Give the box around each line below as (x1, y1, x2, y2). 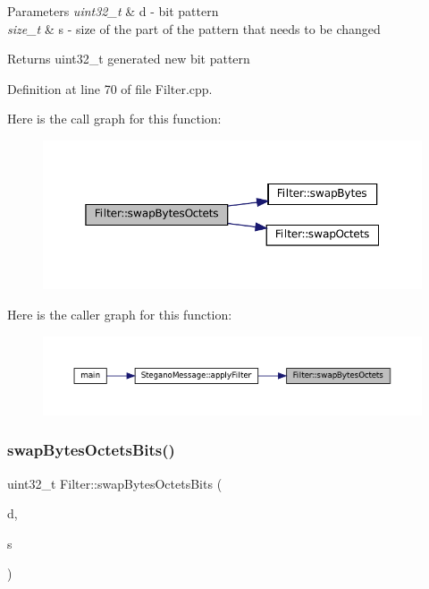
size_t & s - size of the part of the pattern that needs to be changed (7, 19, 381, 38)
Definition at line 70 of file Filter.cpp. (7, 79, 213, 98)
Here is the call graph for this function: (7, 109, 222, 128)
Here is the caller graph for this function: (7, 304, 232, 323)
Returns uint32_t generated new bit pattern (7, 49, 250, 68)
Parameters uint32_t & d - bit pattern (7, 2, 219, 20)
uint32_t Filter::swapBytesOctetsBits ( (7, 474, 223, 492)
